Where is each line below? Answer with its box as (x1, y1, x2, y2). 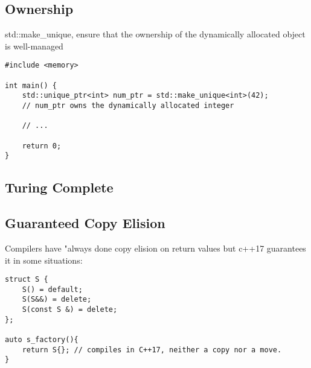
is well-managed (5, 39, 63, 52)
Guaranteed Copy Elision (5, 214, 165, 232)
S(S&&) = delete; (22, 295, 92, 304)
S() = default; (22, 285, 83, 294)
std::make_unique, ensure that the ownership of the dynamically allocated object (5, 28, 306, 40)
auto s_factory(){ (5, 335, 79, 344)
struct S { (5, 275, 48, 284)
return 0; (22, 141, 62, 150)
